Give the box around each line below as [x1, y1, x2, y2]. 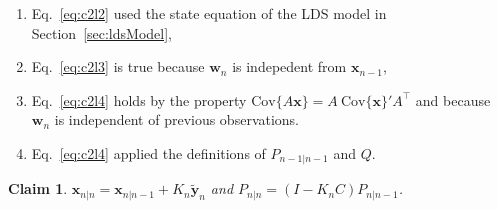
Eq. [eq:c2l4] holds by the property [31, 89, 247, 110]
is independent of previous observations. [54, 109, 300, 130]
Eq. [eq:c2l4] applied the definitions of [31, 142, 266, 163]
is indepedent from [232, 56, 347, 77]
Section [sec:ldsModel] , [31, 22, 172, 43]
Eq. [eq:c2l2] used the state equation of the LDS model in [31, 3, 387, 23]
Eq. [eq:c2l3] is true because [31, 56, 205, 77]
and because [415, 89, 491, 110]
